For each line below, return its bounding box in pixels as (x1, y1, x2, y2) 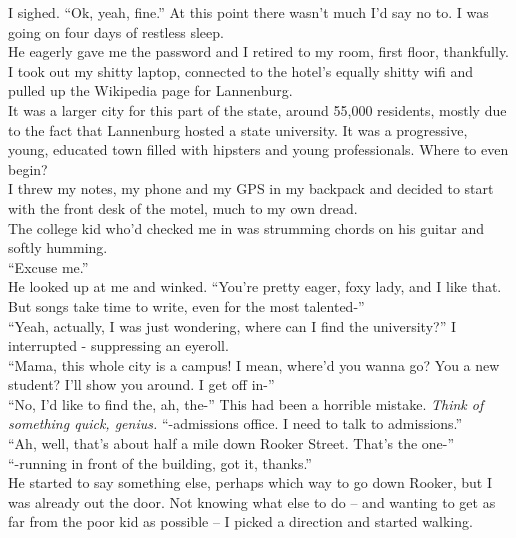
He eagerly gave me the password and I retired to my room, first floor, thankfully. (8, 41, 510, 62)
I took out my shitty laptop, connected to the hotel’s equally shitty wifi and (8, 60, 473, 81)
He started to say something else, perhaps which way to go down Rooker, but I (8, 472, 493, 493)
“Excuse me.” (8, 256, 89, 277)
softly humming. (8, 237, 108, 258)
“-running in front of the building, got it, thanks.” (8, 452, 312, 473)
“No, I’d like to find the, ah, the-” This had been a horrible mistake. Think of (8, 393, 484, 414)
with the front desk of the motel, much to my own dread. (8, 197, 358, 218)
